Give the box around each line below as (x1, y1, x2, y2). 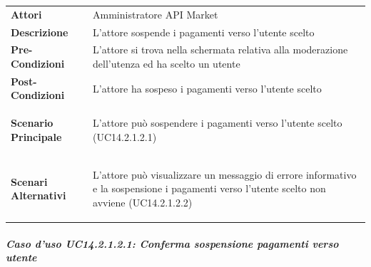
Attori (11, 6, 42, 21)
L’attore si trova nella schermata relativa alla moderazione (93, 42, 348, 57)
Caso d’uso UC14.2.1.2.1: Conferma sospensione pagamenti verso (6, 236, 339, 251)
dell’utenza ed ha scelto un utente (93, 56, 240, 71)
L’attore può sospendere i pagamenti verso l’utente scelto (93, 115, 342, 130)
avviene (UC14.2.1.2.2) (93, 194, 193, 209)
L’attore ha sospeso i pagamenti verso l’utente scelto (93, 80, 322, 95)
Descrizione (11, 24, 68, 39)
